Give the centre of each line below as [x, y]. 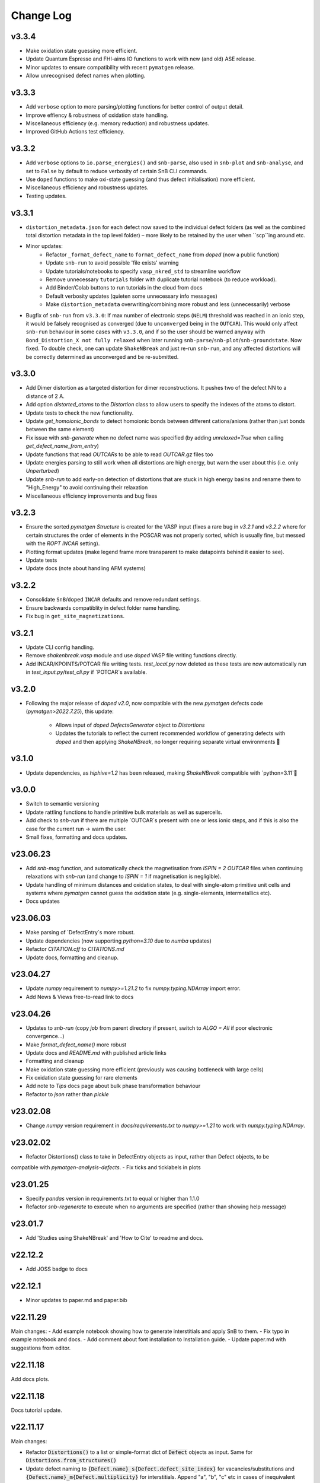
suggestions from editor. [41, 1348]
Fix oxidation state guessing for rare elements [81, 1078]
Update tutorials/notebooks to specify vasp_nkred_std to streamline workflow [143, 271]
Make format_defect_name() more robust [76, 1045]
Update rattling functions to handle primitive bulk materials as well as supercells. [124, 812]
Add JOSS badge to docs [57, 1269]
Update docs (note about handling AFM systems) [86, 568]
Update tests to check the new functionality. [80, 413]
